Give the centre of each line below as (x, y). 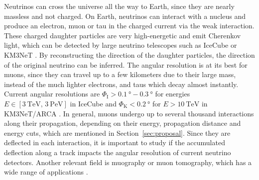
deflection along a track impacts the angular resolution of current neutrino (118, 152)
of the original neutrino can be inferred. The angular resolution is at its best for (126, 64)
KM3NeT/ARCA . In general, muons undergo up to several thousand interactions (129, 113)
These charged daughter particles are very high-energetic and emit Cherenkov (123, 35)
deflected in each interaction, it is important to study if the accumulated (115, 142)
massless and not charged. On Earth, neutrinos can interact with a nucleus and (125, 16)
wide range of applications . (46, 172)
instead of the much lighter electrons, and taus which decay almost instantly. (121, 84)
